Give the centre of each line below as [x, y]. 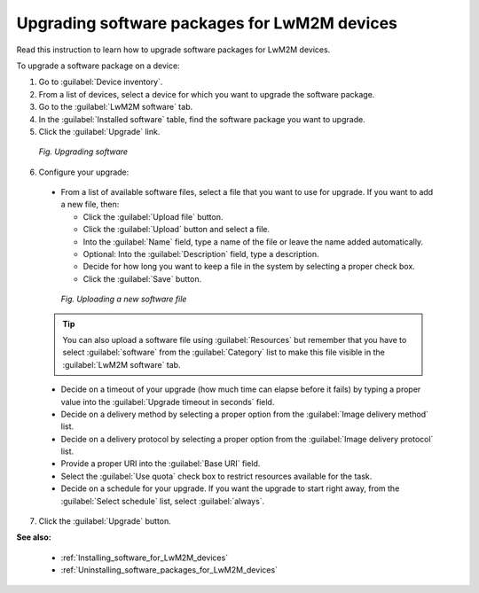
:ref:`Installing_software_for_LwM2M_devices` [145, 558]
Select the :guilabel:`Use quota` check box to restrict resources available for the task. [216, 476]
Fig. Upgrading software [83, 152]
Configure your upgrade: [84, 172]
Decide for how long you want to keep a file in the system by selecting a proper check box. [249, 267]
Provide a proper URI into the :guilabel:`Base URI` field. [161, 464]
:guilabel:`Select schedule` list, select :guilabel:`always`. [163, 501]
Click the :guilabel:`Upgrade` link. [99, 131]
